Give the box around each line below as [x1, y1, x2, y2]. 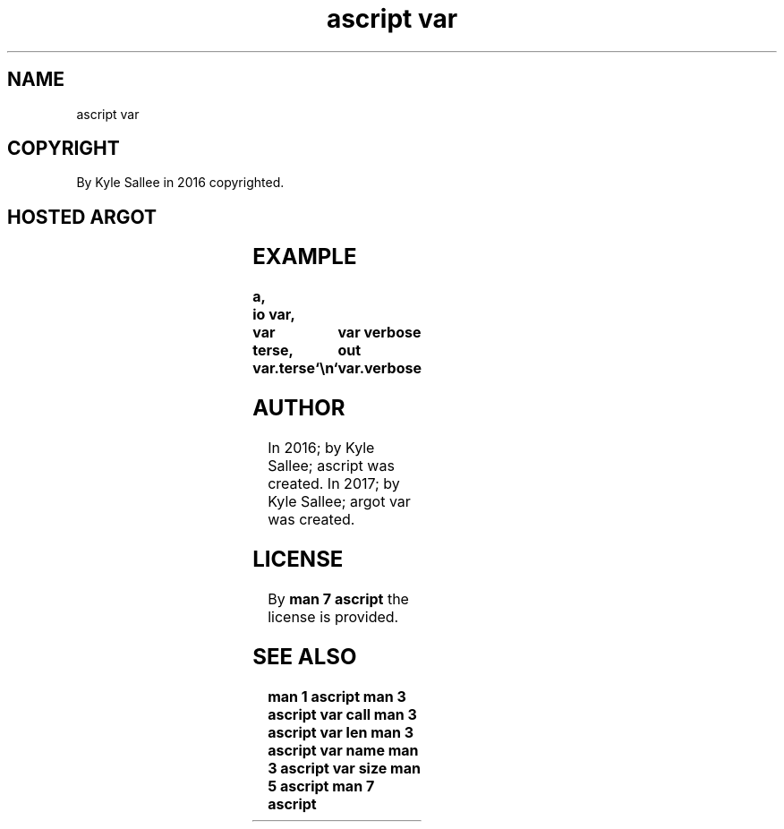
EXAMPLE [252, 244, 357, 270]
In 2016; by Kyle [268, 439, 375, 457]
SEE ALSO [252, 643, 357, 670]
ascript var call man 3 [268, 705, 417, 723]
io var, [252, 305, 295, 324]
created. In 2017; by [268, 474, 400, 492]
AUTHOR [252, 395, 345, 422]
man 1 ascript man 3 [268, 687, 406, 705]
